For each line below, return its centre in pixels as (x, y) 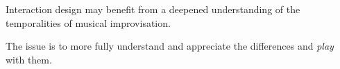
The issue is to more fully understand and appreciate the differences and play (170, 46)
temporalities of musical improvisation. (88, 22)
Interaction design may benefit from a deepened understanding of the (153, 9)
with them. (29, 59)
